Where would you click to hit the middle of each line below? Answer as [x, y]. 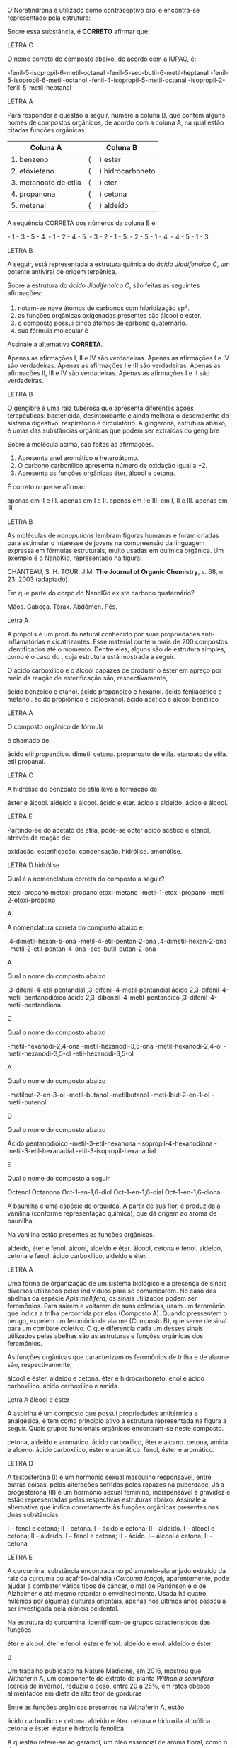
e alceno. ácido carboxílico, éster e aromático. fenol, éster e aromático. [111, 1449]
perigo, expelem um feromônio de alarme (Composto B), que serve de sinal [117, 1320]
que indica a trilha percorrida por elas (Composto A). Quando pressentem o [117, 1313]
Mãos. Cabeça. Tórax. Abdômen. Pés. [63, 606]
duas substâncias [33, 1514]
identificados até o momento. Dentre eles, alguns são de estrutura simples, [117, 649]
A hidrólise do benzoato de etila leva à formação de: [83, 789]
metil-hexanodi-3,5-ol [39, 1053]
